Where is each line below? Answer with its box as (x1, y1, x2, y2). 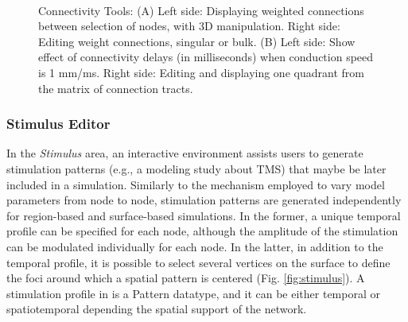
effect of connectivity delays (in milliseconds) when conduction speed (38, 48, 374, 65)
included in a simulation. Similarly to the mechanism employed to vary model (6, 176, 385, 192)
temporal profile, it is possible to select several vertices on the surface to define (6, 254, 391, 270)
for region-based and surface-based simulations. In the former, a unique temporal (6, 207, 401, 223)
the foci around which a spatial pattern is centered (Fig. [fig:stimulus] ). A (6, 270, 365, 286)
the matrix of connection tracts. (38, 80, 193, 96)
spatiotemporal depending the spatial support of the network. (6, 301, 307, 317)
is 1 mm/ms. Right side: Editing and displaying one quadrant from (38, 64, 364, 80)
